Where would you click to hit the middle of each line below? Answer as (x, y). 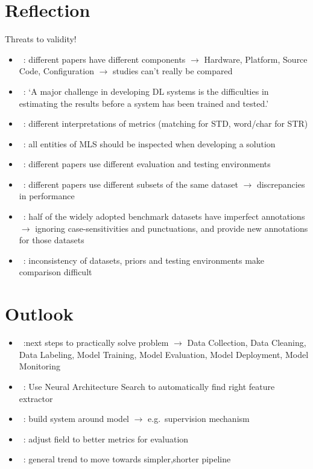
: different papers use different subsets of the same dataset (131, 184)
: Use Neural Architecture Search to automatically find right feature (149, 386)
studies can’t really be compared (172, 71)
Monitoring (40, 366)
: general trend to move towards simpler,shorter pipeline (127, 459)
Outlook (39, 314)
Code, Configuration (56, 71)
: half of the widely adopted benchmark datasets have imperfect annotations (164, 216)
